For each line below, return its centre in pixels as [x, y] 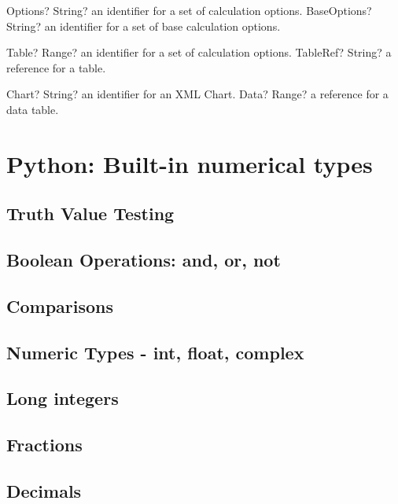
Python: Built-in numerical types [190, 163]
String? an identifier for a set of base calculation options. [144, 26]
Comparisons [60, 305]
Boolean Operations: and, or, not [144, 260]
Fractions [44, 445]
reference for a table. [56, 67]
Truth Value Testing [90, 213]
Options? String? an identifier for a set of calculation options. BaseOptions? [189, 10]
